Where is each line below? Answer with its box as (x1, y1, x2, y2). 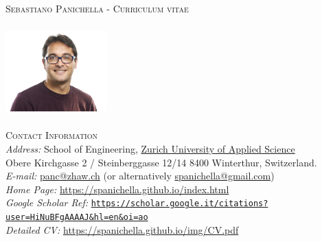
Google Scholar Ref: (5, 195, 88, 210)
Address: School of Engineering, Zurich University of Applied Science (5, 142, 295, 156)
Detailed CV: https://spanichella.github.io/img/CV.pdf (5, 222, 239, 236)
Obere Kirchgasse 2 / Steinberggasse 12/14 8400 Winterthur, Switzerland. (5, 155, 317, 169)
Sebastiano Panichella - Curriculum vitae (5, 1, 189, 15)
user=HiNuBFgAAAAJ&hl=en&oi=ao (5, 212, 148, 223)
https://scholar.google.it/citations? (91, 199, 268, 209)
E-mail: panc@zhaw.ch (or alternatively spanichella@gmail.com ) (5, 168, 275, 183)
